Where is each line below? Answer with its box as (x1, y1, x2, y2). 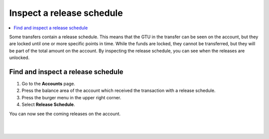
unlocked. (9, 55, 30, 61)
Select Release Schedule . (21, 102, 75, 108)
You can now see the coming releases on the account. (9, 111, 121, 117)
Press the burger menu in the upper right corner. (21, 94, 122, 100)
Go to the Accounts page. (21, 81, 76, 87)
